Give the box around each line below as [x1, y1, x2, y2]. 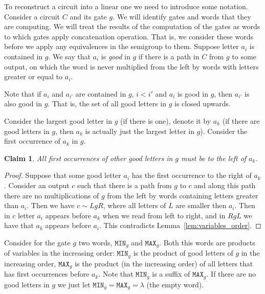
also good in [4, 98, 42, 109]
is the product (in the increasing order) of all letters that [75, 258, 253, 268]
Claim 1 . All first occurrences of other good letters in [4, 152, 173, 163]
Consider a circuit [4, 11, 60, 21]
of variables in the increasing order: [4, 247, 115, 258]
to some [232, 51, 256, 61]
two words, [78, 237, 113, 247]
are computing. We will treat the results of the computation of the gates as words [4, 21, 260, 32]
